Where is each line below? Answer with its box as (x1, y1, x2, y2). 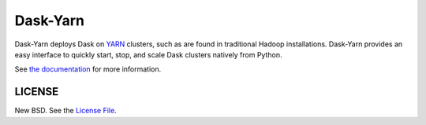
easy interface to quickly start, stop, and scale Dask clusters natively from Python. (14, 50, 282, 59)
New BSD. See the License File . (14, 106, 118, 116)
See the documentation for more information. (14, 64, 162, 74)
